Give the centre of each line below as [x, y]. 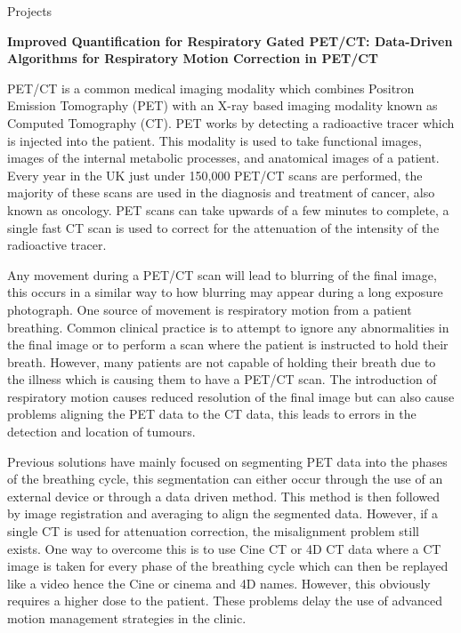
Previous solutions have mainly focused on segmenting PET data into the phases [227, 461]
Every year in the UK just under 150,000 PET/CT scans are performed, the [215, 175]
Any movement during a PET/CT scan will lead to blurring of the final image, [222, 274]
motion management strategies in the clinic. [127, 618]
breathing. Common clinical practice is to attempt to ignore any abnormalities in [228, 327]
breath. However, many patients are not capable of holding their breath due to [222, 361]
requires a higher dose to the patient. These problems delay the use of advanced [225, 601]
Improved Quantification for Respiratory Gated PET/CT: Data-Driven [230, 40]
